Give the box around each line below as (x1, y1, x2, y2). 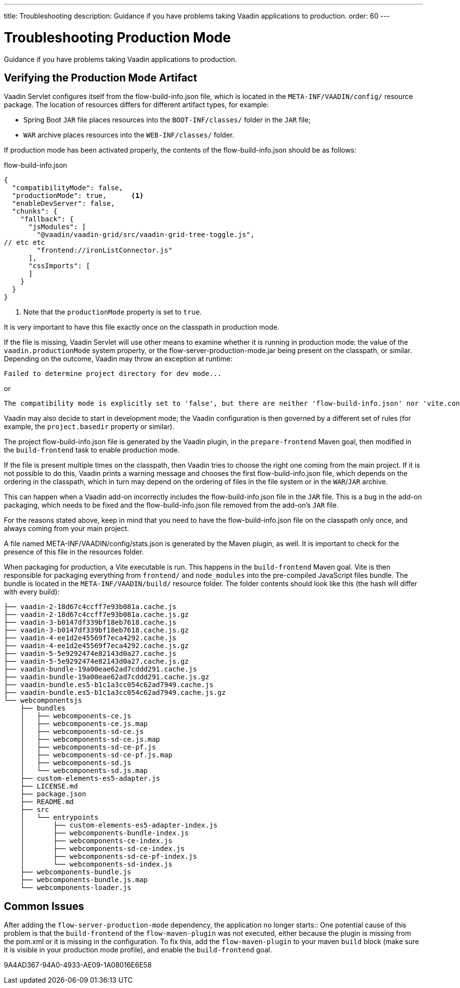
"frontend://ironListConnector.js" (37, 246, 172, 255)
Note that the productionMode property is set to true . (23, 308, 202, 316)
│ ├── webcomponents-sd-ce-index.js (20, 845, 185, 853)
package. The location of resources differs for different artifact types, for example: (4, 100, 269, 109)
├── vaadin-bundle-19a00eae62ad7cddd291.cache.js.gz (4, 673, 210, 681)
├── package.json (20, 790, 86, 798)
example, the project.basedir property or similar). (4, 422, 174, 431)
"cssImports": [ (28, 262, 91, 270)
